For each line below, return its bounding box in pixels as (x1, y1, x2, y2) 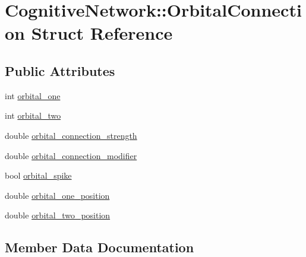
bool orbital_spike (5, 169, 72, 182)
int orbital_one (5, 89, 61, 101)
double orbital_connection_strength (5, 129, 137, 141)
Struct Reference (31, 21, 173, 45)
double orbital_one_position (5, 189, 110, 201)
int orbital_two (5, 109, 61, 122)
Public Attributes (5, 61, 115, 80)
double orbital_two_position (5, 209, 111, 221)
